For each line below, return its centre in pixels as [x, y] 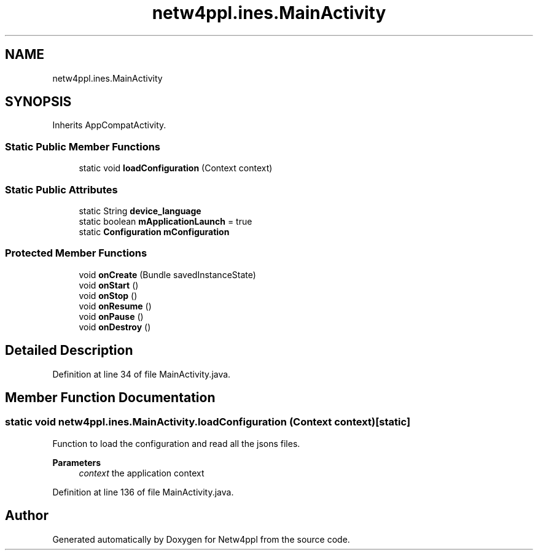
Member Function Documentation [110, 397]
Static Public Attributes [61, 189]
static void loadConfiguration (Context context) [176, 168]
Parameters [77, 462]
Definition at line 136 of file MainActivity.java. [143, 492]
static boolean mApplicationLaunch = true [166, 221]
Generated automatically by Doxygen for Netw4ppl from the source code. [201, 539]
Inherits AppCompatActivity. [109, 125]
